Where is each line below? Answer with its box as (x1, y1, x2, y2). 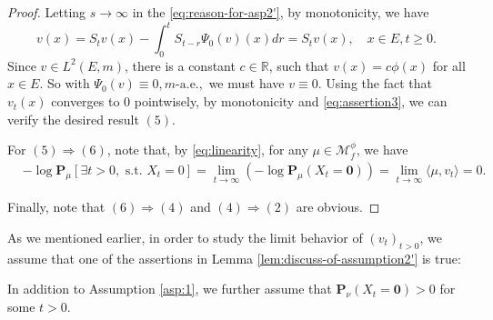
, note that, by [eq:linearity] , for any (106, 140, 308, 159)
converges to (51, 92, 120, 111)
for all (432, 55, 466, 75)
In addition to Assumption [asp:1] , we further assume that (7, 279, 332, 298)
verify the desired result (7, 109, 139, 128)
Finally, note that (7, 197, 106, 216)
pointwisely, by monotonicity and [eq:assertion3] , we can (134, 92, 448, 111)
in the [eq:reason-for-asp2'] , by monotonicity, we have (132, 3, 429, 21)
